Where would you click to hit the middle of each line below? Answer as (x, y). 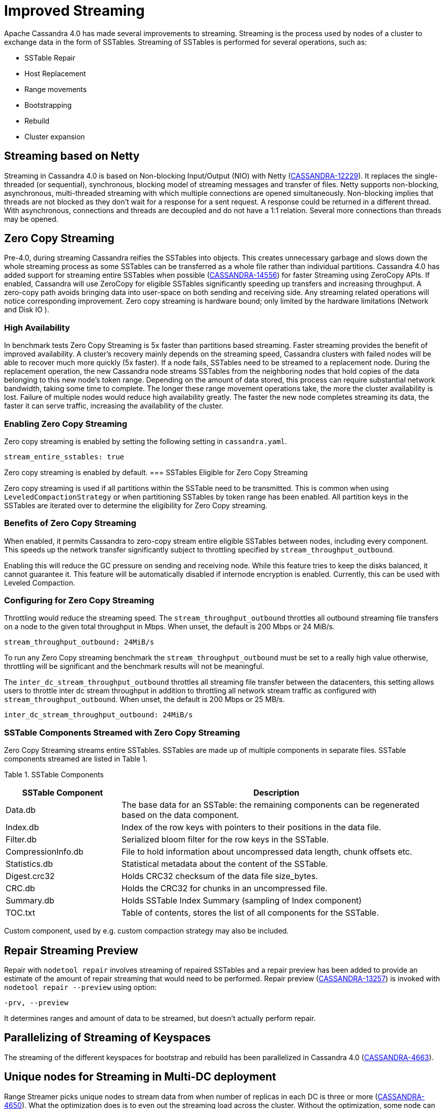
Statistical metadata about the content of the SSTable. (225, 864)
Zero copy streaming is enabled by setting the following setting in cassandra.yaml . (146, 441)
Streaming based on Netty (72, 156)
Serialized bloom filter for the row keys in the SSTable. (225, 840)
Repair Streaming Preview (71, 950)
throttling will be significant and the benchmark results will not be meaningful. (134, 666)
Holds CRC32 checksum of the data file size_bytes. (219, 876)
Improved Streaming (75, 11)
